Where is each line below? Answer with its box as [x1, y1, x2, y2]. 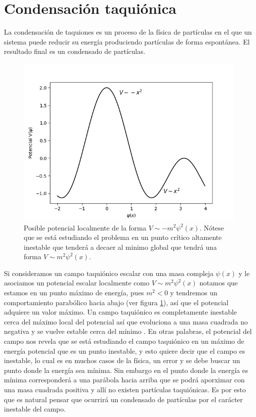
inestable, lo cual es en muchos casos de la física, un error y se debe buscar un [4, 355, 240, 366]
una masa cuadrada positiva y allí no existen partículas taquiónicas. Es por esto [4, 384, 246, 394]
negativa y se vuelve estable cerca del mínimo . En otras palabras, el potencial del [4, 326, 252, 336]
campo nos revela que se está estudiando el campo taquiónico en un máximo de [4, 336, 245, 346]
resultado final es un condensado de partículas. [4, 46, 145, 56]
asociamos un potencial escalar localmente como [4, 278, 150, 288]
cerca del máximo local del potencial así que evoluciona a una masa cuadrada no [4, 316, 248, 326]
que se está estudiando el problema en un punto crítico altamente [24, 232, 222, 242]
